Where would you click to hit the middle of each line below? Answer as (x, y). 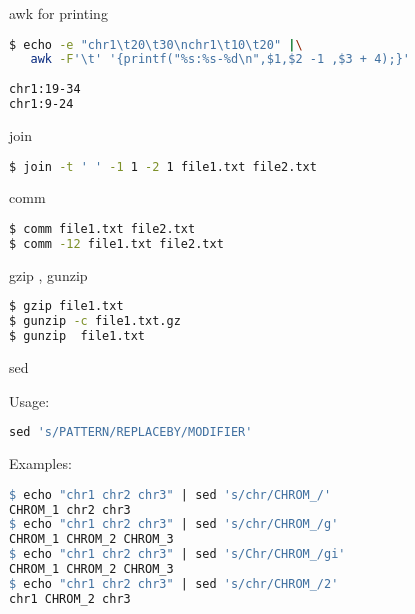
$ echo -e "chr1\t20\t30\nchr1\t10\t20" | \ (156, 44)
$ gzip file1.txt (66, 306)
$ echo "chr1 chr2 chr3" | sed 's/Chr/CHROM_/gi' (177, 554)
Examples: (40, 463)
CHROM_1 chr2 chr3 (70, 509)
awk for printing (58, 13)
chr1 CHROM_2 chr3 (70, 598)
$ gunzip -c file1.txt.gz (95, 321)
